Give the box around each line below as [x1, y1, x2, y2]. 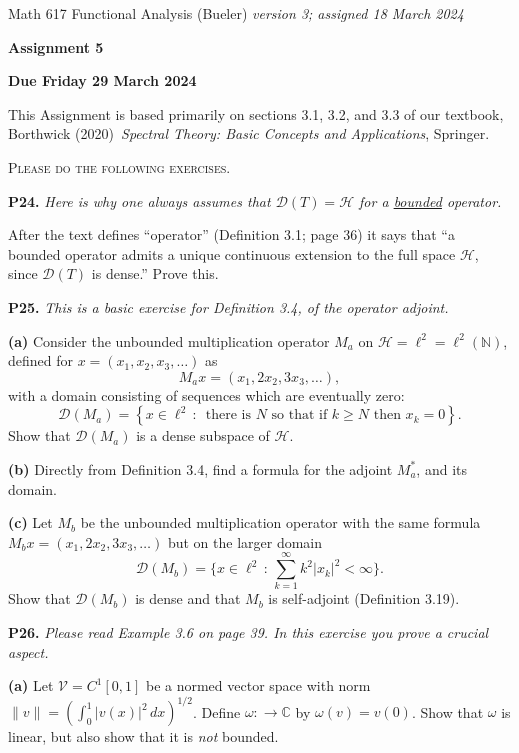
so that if [271, 408, 328, 423]
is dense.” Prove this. [91, 263, 219, 284]
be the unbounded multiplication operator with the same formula [80, 512, 481, 533]
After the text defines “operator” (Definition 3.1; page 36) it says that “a [8, 224, 455, 245]
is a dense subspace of [136, 425, 270, 446]
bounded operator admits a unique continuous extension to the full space [8, 243, 456, 264]
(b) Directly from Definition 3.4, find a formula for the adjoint [8, 458, 393, 479]
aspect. [8, 641, 49, 662]
